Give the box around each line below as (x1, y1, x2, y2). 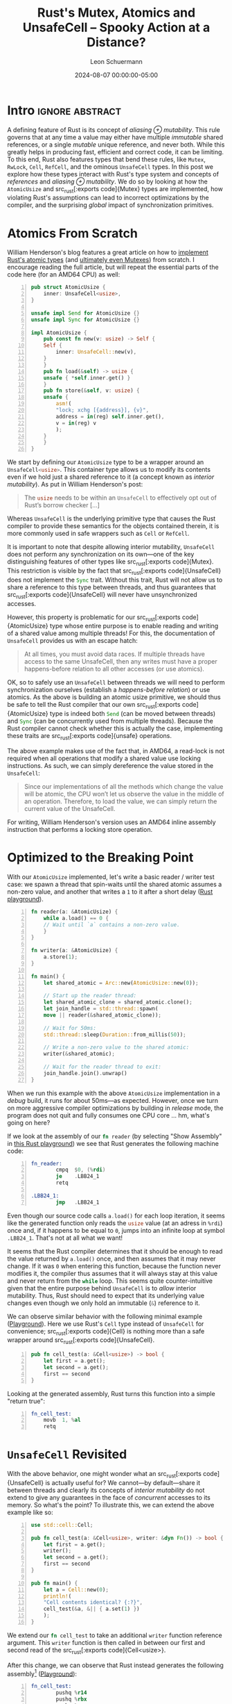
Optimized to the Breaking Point (7, 850, 194, 866)
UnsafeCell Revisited (7, 1447, 127, 1462)
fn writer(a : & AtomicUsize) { (30, 947, 118, 954)
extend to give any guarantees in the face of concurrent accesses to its (7, 1493, 211, 1502)
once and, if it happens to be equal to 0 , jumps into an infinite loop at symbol (7, 1226, 225, 1234)
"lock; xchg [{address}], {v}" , (55, 407, 150, 414)
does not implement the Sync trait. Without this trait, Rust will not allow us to (7, 575, 223, 584)
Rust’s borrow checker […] (24, 501, 100, 509)
